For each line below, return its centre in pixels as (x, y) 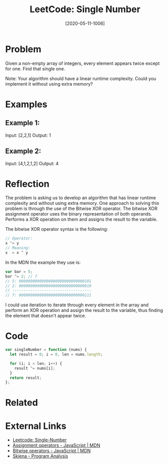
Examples (26, 104)
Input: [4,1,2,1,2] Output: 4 (32, 163)
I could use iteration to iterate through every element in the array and (77, 305)
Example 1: (23, 123)
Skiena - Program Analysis (40, 456)
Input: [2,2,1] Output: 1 (28, 135)
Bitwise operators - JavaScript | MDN (52, 451)
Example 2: (23, 151)
